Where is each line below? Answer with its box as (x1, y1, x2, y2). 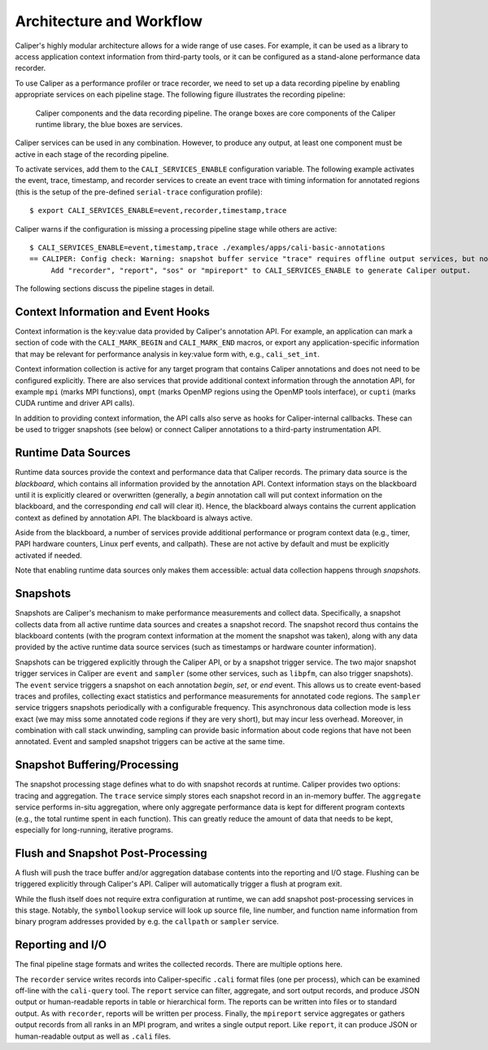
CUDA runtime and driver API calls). (15, 399, 135, 408)
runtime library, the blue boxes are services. (35, 119, 183, 129)
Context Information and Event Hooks (15, 305, 211, 319)
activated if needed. (15, 550, 83, 560)
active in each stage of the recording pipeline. (15, 149, 169, 159)
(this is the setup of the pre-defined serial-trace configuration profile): (15, 187, 264, 197)
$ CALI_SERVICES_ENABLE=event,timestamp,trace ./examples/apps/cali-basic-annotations (29, 243, 386, 252)
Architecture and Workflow (15, 12, 203, 30)
